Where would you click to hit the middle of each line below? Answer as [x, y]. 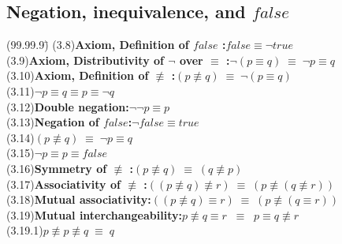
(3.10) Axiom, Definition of [78, 75]
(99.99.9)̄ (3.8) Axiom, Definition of [98, 45]
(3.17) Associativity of [63, 184]
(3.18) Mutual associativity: [79, 199]
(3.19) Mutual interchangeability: [94, 214]
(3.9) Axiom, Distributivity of [85, 60]
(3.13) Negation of [53, 122]
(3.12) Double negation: [68, 106]
